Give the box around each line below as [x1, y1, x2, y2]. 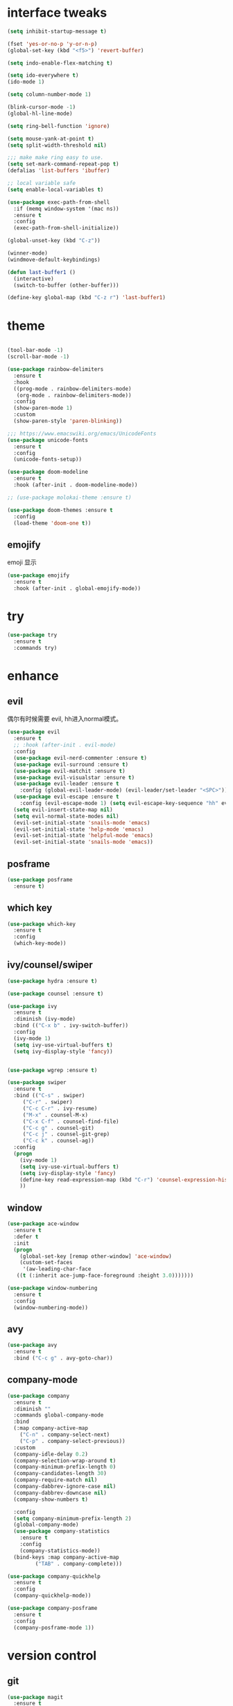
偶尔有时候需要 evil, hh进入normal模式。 [7, 715, 123, 723]
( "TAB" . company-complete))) [35, 1560, 123, 1567]
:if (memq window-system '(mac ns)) [13, 205, 119, 212]
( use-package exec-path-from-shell [7, 198, 110, 206]
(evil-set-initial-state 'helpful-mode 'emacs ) [13, 832, 154, 839]
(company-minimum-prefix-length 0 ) [13, 1463, 116, 1471]
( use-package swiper [7, 1079, 67, 1086]
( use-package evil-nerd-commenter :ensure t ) [13, 754, 148, 761]
